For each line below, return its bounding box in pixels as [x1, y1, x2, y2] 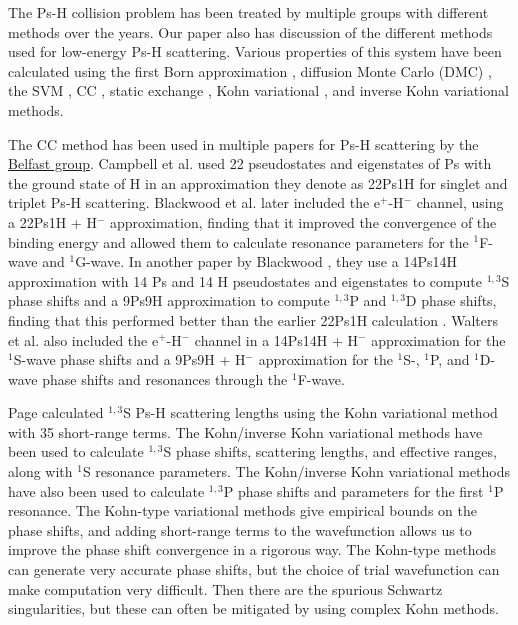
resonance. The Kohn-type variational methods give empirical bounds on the [8, 500, 477, 521]
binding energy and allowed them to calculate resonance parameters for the [8, 231, 469, 252]
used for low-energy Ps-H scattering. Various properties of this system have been [8, 41, 502, 62]
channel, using [416, 192, 504, 213]
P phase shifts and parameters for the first [223, 480, 484, 501]
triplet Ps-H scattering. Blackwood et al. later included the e [8, 192, 381, 213]
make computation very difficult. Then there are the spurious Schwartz [8, 578, 443, 599]
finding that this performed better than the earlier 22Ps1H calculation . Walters [8, 309, 498, 330]
